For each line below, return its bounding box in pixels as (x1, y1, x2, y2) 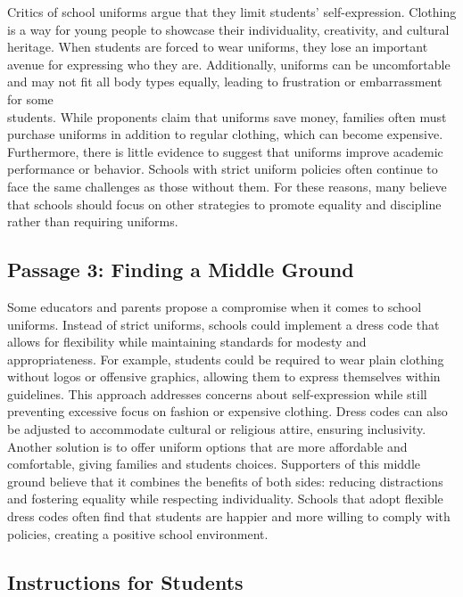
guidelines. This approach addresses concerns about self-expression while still (7, 384, 427, 403)
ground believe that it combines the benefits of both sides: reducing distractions (7, 471, 443, 490)
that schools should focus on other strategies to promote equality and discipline (7, 194, 442, 213)
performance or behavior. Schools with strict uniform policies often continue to (7, 159, 438, 178)
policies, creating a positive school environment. (7, 524, 269, 543)
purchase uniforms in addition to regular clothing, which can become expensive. (7, 125, 443, 143)
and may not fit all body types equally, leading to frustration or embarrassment (7, 72, 442, 91)
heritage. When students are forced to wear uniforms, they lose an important (7, 37, 428, 56)
